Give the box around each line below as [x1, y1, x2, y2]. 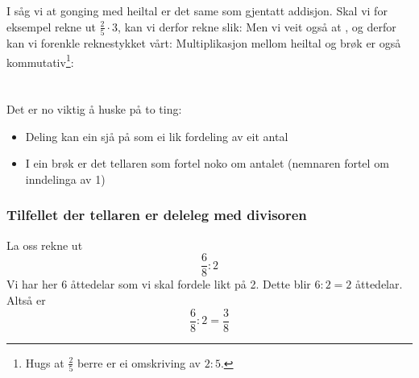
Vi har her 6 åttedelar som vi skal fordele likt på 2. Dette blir [6, 276, 311, 293]
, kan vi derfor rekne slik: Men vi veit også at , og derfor [118, 18, 396, 35]
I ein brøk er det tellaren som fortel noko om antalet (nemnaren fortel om [25, 155, 389, 172]
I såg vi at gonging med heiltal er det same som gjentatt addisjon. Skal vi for [6, 2, 388, 19]
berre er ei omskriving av [77, 354, 201, 371]
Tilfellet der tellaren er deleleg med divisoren [6, 205, 307, 225]
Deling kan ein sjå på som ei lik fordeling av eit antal [25, 127, 288, 144]
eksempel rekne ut [6, 18, 96, 35]
